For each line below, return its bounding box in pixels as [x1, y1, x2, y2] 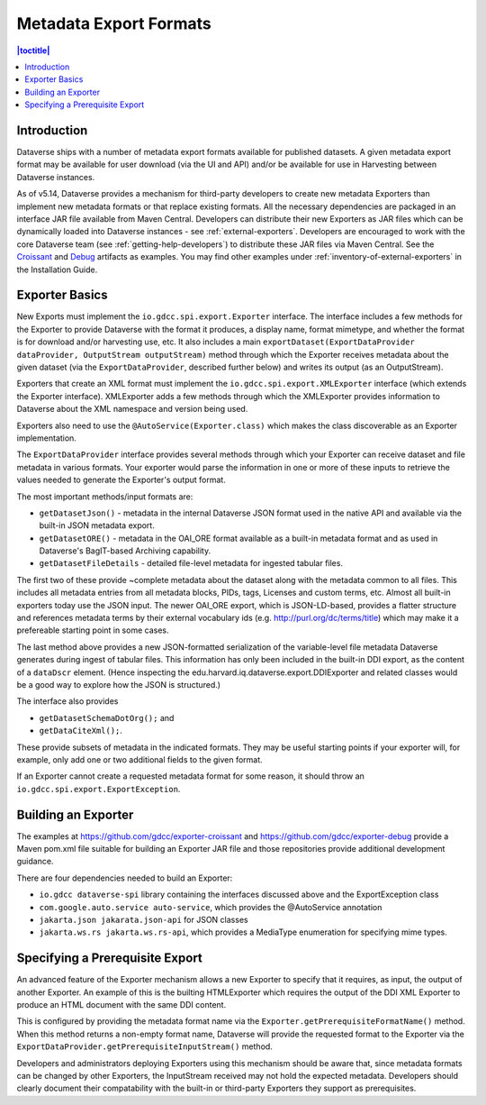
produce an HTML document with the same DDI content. [16, 1000, 227, 1010]
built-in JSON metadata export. [39, 520, 155, 531]
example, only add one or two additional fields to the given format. [16, 753, 263, 765]
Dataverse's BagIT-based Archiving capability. [39, 545, 211, 556]
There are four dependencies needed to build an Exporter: [16, 872, 233, 883]
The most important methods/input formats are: [16, 491, 193, 502]
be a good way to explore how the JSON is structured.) [16, 679, 220, 689]
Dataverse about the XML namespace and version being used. [16, 404, 248, 415]
